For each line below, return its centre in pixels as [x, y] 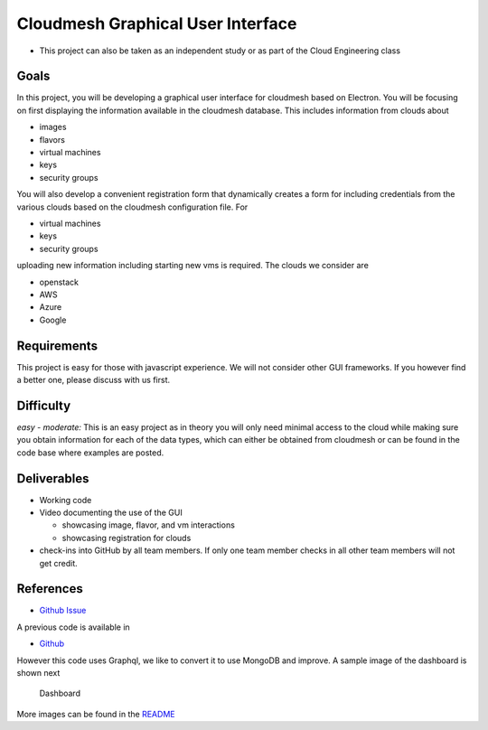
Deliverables [53, 478]
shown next [38, 673]
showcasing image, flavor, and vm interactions [148, 525]
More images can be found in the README [96, 714]
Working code [66, 500]
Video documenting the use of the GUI [111, 512]
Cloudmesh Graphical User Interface [157, 23]
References [50, 589]
